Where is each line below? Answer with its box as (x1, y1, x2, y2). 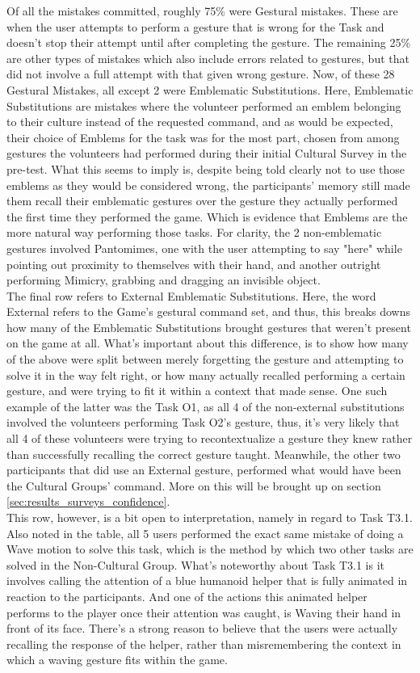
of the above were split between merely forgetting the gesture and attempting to (6, 351, 404, 368)
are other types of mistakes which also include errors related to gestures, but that (6, 49, 409, 66)
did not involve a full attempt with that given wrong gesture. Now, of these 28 (6, 65, 395, 82)
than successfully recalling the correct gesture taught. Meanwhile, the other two (6, 445, 401, 462)
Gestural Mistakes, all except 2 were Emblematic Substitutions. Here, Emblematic (6, 81, 414, 98)
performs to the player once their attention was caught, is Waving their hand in (6, 604, 401, 620)
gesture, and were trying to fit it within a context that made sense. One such (6, 382, 388, 399)
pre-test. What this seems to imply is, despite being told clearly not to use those (6, 160, 405, 177)
